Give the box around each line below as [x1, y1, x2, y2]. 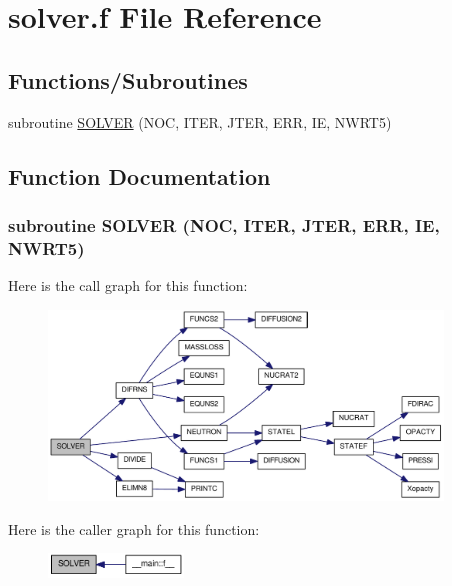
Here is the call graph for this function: [8, 275, 248, 296]
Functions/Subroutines [8, 64, 248, 95]
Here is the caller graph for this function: [8, 518, 260, 539]
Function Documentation [8, 160, 271, 191]
